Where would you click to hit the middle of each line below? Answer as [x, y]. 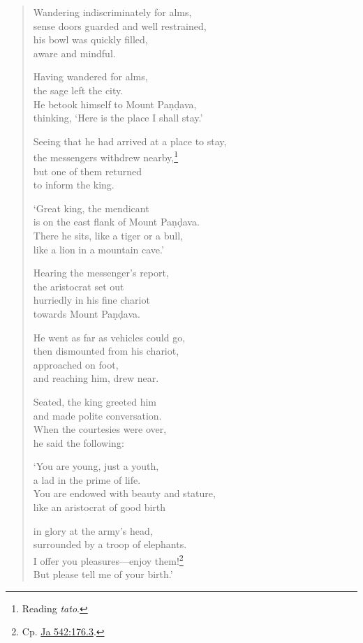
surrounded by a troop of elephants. [110, 544]
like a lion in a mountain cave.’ [98, 249]
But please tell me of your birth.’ [103, 574]
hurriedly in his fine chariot [91, 300]
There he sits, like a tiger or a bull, [108, 235]
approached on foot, [76, 364]
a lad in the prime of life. [87, 479]
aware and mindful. [74, 53]
